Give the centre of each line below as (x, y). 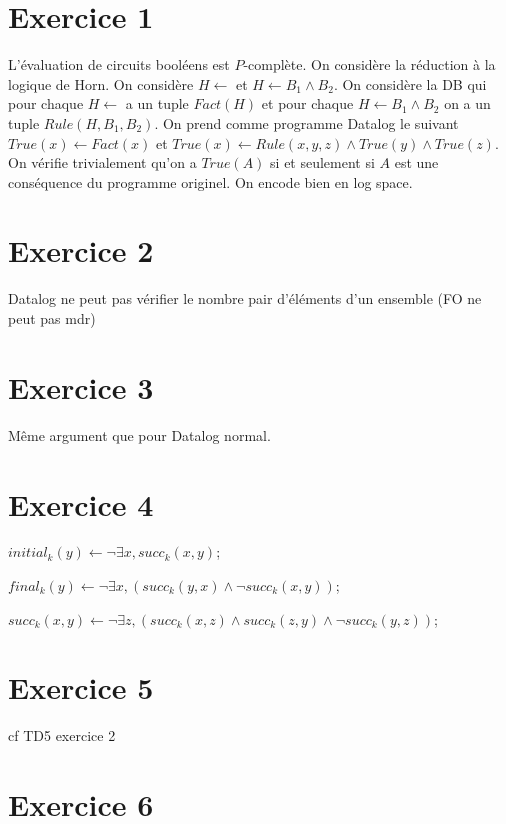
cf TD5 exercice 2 (62, 735)
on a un (467, 103)
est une (416, 162)
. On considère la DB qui (410, 83)
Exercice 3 (81, 386)
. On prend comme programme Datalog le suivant (306, 122)
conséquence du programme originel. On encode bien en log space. (210, 181)
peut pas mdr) (52, 318)
